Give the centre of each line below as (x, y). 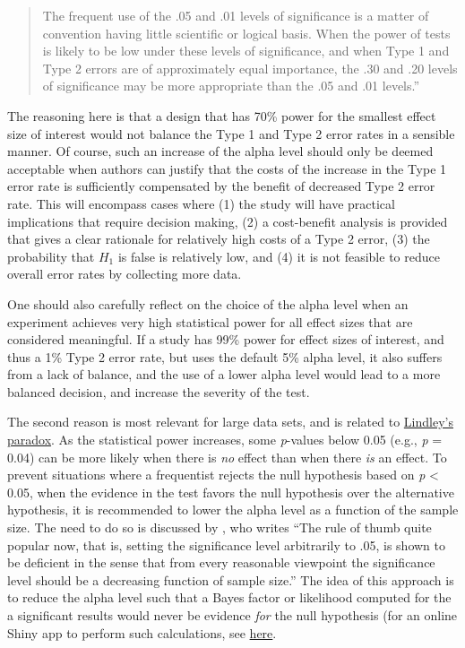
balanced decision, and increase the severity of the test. (159, 391)
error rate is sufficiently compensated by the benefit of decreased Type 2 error (221, 186)
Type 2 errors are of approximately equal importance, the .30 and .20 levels (250, 68)
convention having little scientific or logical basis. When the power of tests (246, 33)
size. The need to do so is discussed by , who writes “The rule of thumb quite (220, 527)
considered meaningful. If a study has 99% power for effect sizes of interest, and (226, 339)
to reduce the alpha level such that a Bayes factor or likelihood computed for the (229, 597)
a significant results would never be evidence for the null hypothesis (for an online (232, 615)
